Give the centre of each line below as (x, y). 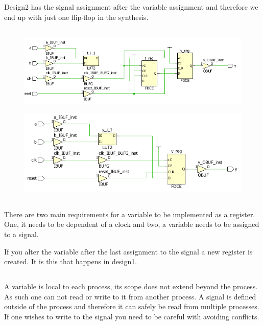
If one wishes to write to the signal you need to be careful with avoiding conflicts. (132, 316)
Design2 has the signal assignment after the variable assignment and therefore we (131, 7)
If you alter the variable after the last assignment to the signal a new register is (128, 251)
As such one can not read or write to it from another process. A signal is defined (130, 296)
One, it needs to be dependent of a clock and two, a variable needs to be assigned (132, 224)
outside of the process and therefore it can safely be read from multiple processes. (132, 306)
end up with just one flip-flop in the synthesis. (76, 17)
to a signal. (21, 234)
